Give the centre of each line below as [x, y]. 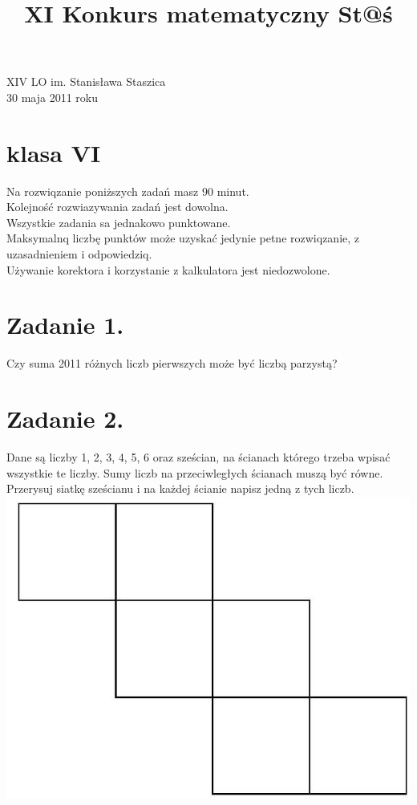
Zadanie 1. [65, 325]
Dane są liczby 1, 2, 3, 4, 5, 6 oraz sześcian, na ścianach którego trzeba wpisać [198, 457]
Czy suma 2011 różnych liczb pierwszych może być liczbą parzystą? [172, 363]
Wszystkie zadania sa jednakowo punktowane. [119, 222]
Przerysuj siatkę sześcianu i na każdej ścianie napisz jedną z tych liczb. [180, 488]
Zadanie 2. [65, 419]
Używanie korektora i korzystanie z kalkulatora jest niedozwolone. [168, 269]
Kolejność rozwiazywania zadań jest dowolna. [117, 207]
